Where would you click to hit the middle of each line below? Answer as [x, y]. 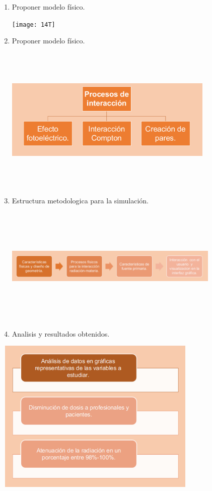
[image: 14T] [33, 24]
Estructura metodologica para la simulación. [80, 200]
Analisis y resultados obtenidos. [61, 333]
